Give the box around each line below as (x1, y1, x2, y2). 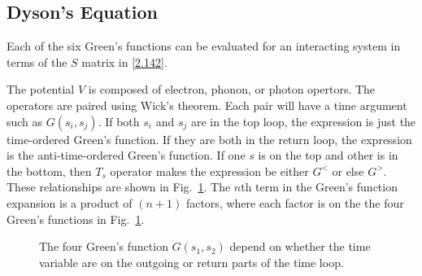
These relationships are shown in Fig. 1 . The (7, 178, 231, 195)
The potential (7, 81, 75, 98)
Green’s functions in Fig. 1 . (7, 210, 145, 227)
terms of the (7, 53, 67, 70)
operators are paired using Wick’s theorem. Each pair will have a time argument (7, 96, 407, 113)
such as (7, 112, 43, 129)
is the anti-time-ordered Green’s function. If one (7, 147, 246, 164)
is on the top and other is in (258, 147, 398, 164)
